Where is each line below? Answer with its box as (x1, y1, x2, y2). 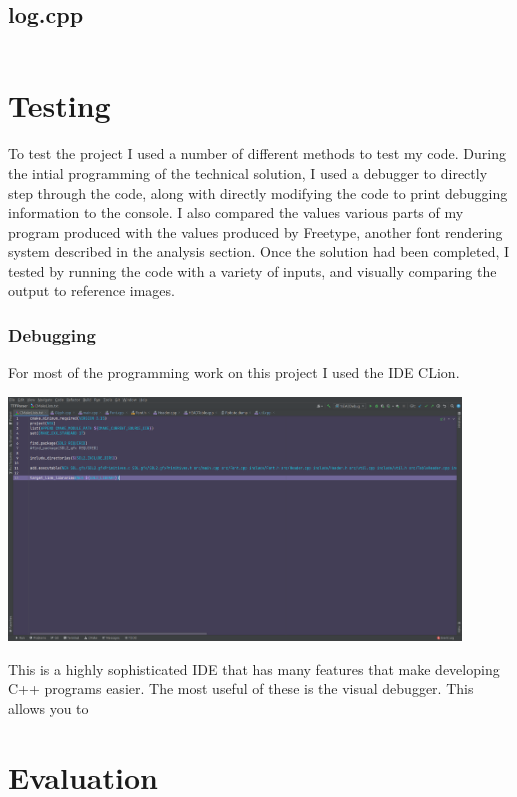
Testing (8, 85, 111, 126)
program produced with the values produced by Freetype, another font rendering (8, 221, 503, 242)
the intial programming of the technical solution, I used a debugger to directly (8, 162, 488, 183)
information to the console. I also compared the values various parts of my (8, 202, 464, 223)
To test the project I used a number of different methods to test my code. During (8, 143, 507, 164)
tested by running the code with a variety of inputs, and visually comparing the (8, 260, 497, 281)
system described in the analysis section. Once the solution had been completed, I (8, 241, 510, 262)
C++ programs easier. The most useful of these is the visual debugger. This (8, 678, 474, 699)
